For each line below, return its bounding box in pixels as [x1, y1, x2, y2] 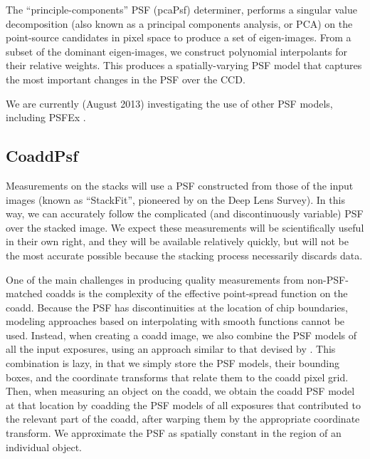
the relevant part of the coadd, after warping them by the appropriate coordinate [6, 411, 360, 426]
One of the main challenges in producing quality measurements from [6, 272, 304, 287]
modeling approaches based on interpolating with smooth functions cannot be [6, 314, 345, 329]
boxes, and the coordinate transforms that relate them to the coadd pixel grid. [6, 369, 349, 384]
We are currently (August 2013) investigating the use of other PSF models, [6, 96, 333, 110]
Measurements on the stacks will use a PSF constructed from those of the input [6, 177, 354, 192]
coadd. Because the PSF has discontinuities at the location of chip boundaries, [6, 299, 348, 314]
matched [6, 286, 43, 301]
